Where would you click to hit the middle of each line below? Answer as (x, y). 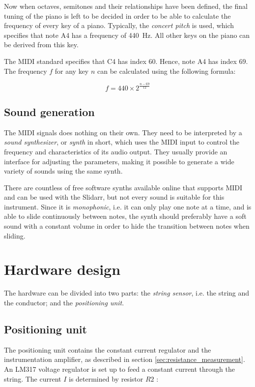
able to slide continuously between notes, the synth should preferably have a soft (125, 216)
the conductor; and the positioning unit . (64, 302)
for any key (72, 71)
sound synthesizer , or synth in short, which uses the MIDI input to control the (122, 142)
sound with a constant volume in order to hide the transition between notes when (127, 226)
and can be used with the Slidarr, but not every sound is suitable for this (114, 197)
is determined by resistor (106, 378)
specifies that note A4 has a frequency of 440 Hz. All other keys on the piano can (127, 35)
